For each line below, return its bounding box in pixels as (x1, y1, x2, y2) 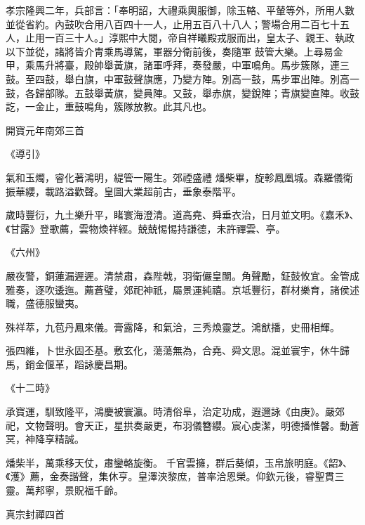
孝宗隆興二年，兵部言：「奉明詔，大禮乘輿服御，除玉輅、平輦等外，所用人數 (6, 3, 354, 17)
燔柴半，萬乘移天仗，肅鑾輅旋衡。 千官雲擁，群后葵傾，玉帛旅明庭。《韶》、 (6, 455, 353, 469)
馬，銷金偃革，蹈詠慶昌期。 (6, 356, 133, 371)
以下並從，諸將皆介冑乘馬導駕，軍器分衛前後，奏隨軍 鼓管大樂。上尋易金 (6, 44, 343, 58)
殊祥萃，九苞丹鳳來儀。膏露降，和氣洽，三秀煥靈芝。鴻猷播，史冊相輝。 (6, 319, 340, 334)
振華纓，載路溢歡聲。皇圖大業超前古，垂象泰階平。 (6, 183, 241, 198)
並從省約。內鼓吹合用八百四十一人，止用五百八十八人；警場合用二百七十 (6, 16, 340, 31)
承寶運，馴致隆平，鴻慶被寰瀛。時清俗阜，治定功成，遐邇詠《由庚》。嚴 (6, 404, 335, 419)
